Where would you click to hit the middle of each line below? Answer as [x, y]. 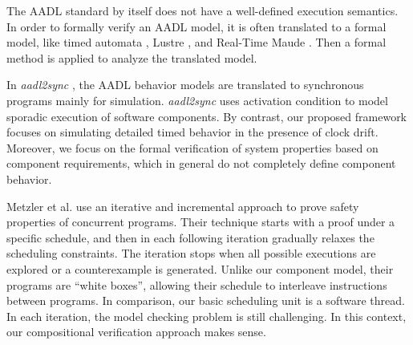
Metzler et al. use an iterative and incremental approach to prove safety [183, 206]
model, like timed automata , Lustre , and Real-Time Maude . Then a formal [196, 42]
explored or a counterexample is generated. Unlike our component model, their [200, 268]
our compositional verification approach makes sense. [136, 332]
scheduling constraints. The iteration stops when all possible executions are [191, 253]
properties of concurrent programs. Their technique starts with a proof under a [201, 222]
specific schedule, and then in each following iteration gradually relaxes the [190, 237]
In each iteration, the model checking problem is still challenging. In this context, [206, 316]
